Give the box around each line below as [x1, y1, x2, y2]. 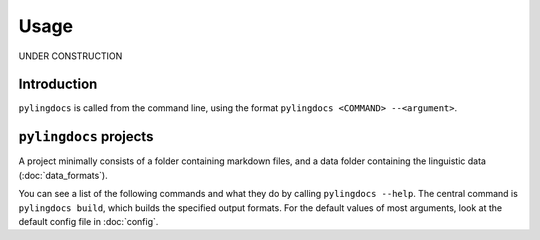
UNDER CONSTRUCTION [18, 50, 123, 62]
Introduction [18, 76, 98, 93]
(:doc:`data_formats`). [18, 169, 109, 181]
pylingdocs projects [18, 128, 154, 145]
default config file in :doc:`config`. [18, 215, 159, 227]
